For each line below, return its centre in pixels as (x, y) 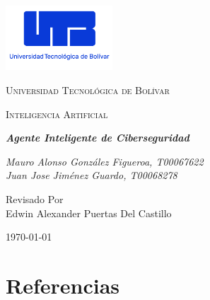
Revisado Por (35, 198)
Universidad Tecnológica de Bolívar (88, 90)
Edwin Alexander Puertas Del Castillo (89, 213)
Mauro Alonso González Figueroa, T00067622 (105, 161)
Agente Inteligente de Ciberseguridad (98, 138)
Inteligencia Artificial (57, 114)
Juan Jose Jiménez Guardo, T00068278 (92, 175)
